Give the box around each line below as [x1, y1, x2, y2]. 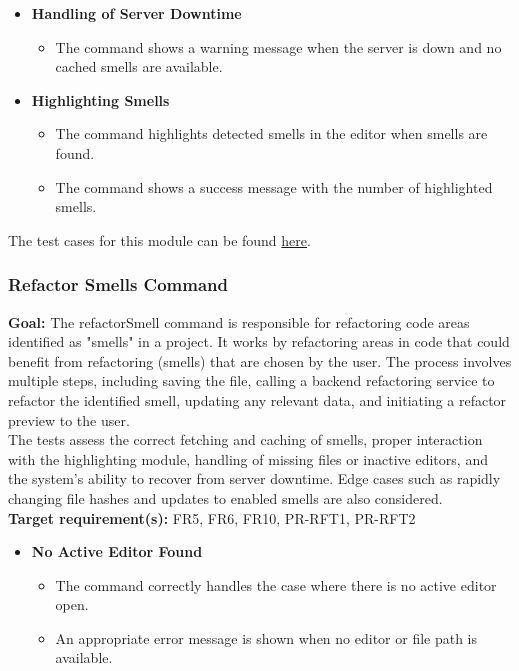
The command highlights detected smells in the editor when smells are [55, 123, 488, 144]
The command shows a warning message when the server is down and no [55, 36, 502, 57]
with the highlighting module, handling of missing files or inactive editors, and [8, 448, 488, 469]
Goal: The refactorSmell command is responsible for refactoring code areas [8, 311, 470, 332]
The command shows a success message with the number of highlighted [55, 176, 493, 197]
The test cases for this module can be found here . [8, 229, 311, 250]
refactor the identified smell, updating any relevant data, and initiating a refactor [8, 389, 507, 410]
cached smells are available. [55, 56, 223, 77]
